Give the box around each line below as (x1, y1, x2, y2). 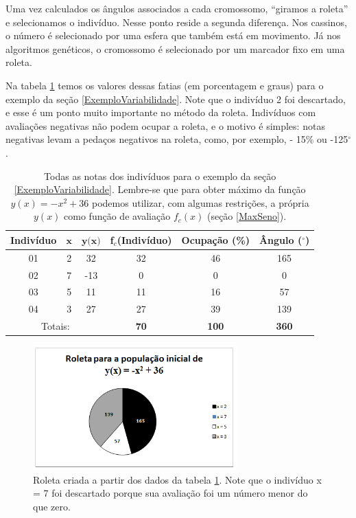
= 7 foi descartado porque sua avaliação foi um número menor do (33, 486, 308, 500)
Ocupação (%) (181, 232, 250, 247)
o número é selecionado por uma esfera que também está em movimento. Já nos (5, 28, 341, 43)
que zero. (33, 499, 71, 514)
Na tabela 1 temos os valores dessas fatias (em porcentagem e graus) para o (5, 78, 324, 92)
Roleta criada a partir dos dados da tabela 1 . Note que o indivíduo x (33, 472, 322, 486)
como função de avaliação (64, 209, 171, 223)
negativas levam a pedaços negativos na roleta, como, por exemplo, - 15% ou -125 (5, 132, 348, 146)
